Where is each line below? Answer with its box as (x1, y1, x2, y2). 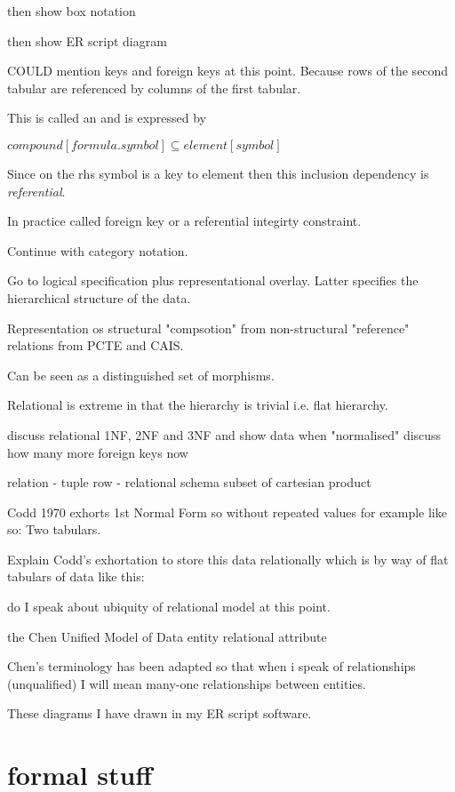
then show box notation (7, 2, 136, 20)
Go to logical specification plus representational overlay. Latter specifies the (7, 271, 419, 290)
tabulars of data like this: (7, 567, 145, 586)
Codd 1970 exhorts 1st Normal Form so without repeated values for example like (7, 502, 447, 521)
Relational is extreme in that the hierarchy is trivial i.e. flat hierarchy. (7, 396, 388, 414)
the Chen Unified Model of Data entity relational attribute (7, 627, 327, 645)
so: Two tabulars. (7, 520, 101, 539)
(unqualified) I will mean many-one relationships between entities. (7, 674, 366, 692)
